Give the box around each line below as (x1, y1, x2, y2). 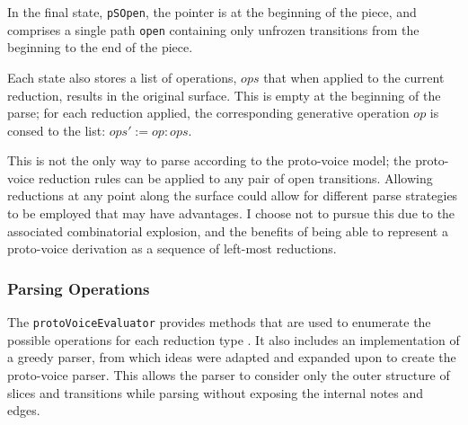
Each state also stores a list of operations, (7, 67, 237, 86)
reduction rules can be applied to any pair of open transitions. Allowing (38, 168, 433, 187)
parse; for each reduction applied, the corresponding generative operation (7, 103, 410, 122)
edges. (7, 401, 40, 420)
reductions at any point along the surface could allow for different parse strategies (7, 186, 458, 205)
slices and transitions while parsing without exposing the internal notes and (7, 383, 424, 402)
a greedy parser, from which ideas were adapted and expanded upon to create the (7, 348, 456, 367)
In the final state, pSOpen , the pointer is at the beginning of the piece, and (7, 3, 417, 21)
